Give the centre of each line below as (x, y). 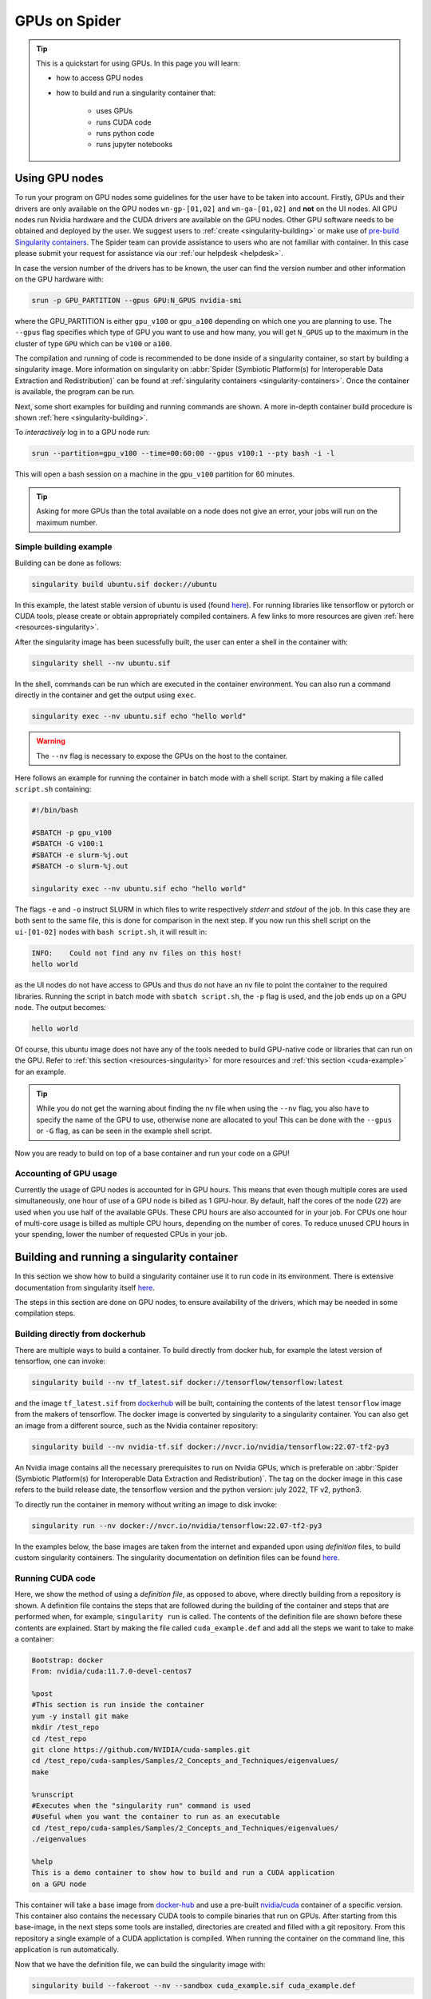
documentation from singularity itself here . (85, 1287)
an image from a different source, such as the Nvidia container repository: (136, 1425)
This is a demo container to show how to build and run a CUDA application (183, 1873)
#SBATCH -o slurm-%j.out (80, 866)
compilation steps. (45, 1313)
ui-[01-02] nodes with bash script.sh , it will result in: (111, 932)
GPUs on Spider (68, 21)
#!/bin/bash (55, 810)
